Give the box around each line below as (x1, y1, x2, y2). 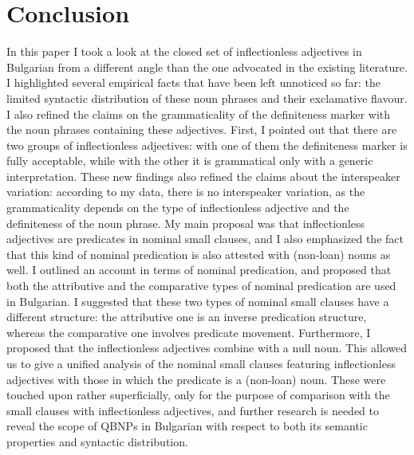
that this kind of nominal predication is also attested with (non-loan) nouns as (6, 245, 391, 262)
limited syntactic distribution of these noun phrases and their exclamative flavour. (6, 89, 408, 106)
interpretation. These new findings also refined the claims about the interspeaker (6, 167, 400, 184)
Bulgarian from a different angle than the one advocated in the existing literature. (6, 58, 408, 75)
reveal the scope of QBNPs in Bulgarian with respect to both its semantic (6, 418, 368, 434)
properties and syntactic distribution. (6, 433, 188, 449)
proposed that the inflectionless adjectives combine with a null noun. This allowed (6, 339, 408, 356)
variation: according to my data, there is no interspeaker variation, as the (6, 183, 365, 200)
